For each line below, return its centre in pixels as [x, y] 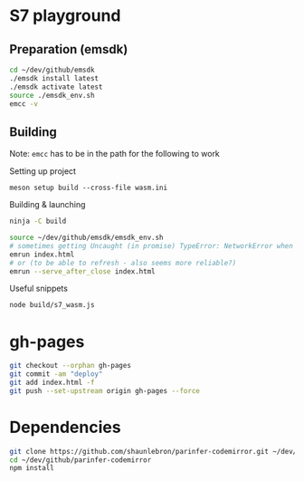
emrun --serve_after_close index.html [82, 271]
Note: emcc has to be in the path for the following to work [114, 154]
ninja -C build [38, 221]
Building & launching [47, 205]
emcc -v [24, 104]
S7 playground [65, 16]
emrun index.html [42, 255]
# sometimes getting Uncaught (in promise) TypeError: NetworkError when [152, 245]
